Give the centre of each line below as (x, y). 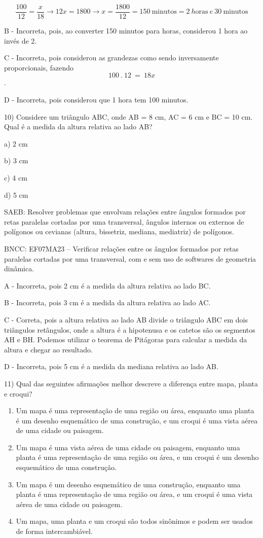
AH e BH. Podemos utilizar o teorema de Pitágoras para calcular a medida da (126, 339)
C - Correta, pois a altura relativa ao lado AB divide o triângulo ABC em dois (126, 319)
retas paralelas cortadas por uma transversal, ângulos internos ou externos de (124, 221)
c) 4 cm (16, 177)
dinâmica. (19, 268)
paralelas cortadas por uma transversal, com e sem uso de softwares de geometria (130, 258)
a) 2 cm (16, 143)
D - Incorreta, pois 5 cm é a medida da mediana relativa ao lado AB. (111, 366)
